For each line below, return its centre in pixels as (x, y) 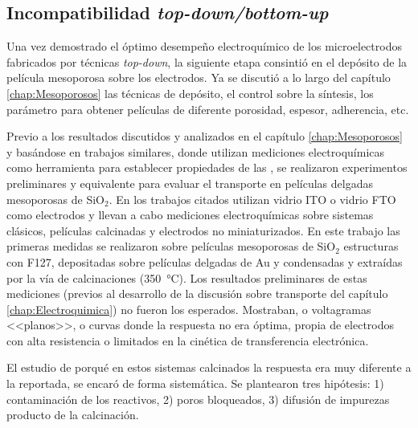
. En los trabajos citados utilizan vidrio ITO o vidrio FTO (252, 199)
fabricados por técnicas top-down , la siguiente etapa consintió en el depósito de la (207, 61)
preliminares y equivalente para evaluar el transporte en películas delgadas (190, 183)
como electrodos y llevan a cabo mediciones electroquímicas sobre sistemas (190, 215)
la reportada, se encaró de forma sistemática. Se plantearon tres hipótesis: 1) (195, 383)
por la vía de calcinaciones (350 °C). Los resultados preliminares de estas (187, 277)
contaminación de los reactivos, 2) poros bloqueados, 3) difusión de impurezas (198, 399)
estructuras (371, 246)
